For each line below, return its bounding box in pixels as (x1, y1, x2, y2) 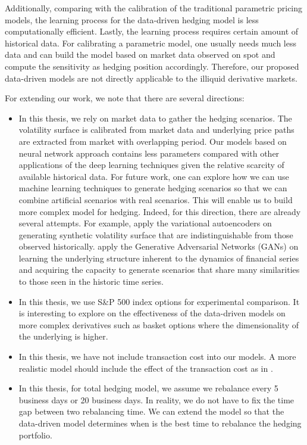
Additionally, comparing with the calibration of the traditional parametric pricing (5, 2, 303, 14)
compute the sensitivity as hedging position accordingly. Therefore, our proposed (5, 60, 299, 72)
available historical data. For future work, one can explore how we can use (18, 170, 289, 182)
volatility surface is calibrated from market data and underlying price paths (18, 123, 295, 136)
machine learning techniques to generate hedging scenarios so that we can (18, 182, 287, 194)
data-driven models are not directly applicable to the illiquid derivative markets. (5, 71, 297, 84)
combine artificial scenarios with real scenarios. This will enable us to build (18, 193, 293, 206)
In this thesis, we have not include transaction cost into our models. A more (18, 350, 296, 363)
